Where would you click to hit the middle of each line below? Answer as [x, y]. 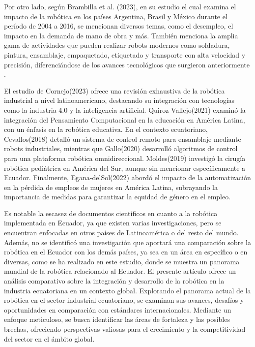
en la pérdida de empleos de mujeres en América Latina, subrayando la [111, 187]
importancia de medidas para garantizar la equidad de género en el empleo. [117, 197]
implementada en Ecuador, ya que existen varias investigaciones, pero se [113, 223]
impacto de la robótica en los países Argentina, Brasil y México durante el [116, 16]
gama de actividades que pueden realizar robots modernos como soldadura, [117, 45]
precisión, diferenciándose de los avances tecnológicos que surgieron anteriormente [127, 64]
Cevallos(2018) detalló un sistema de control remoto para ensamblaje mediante [123, 139]
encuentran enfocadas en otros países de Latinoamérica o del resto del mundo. [121, 233]
